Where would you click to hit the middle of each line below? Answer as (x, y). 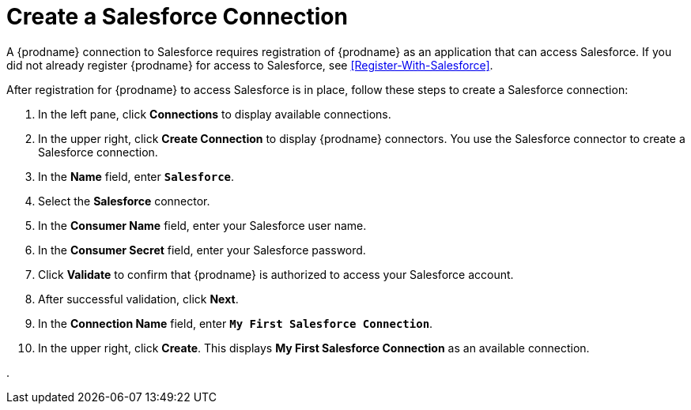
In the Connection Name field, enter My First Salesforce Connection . (236, 323)
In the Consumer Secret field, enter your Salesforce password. (202, 250)
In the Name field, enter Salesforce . (136, 176)
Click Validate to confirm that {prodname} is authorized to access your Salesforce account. (276, 274)
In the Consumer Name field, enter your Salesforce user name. (202, 225)
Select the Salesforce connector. (124, 201)
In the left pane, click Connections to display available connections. (215, 114)
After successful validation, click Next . (138, 299)
